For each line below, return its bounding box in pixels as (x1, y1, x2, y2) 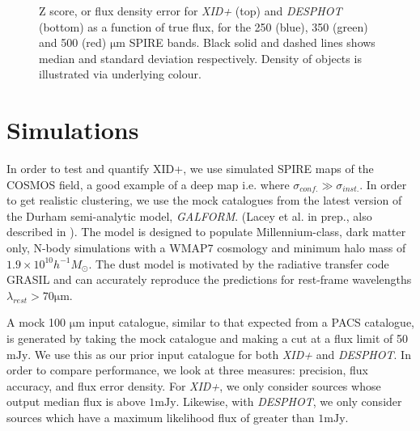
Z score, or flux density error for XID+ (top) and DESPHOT (39, 2, 342, 19)
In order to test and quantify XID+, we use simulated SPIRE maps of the (6, 160, 374, 177)
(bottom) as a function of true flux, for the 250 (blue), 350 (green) (39, 18, 368, 35)
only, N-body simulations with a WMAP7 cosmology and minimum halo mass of (6, 239, 406, 256)
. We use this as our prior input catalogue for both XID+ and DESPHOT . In (28, 345, 411, 362)
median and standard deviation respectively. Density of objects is (39, 49, 362, 66)
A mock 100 (6, 314, 66, 331)
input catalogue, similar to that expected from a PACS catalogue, (88, 314, 414, 331)
